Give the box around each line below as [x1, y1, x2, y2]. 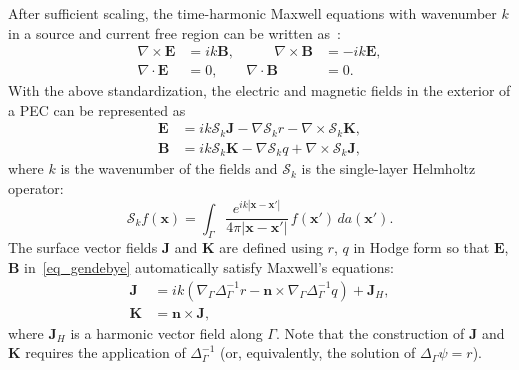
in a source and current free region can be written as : [8, 22, 341, 43]
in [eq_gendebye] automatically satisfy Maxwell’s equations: [24, 256, 394, 277]
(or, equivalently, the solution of [220, 342, 416, 363]
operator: [8, 178, 64, 198]
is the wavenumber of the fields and [60, 158, 278, 179]
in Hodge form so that [353, 237, 490, 258]
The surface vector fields [8, 237, 158, 258]
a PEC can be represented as [8, 99, 186, 120]
